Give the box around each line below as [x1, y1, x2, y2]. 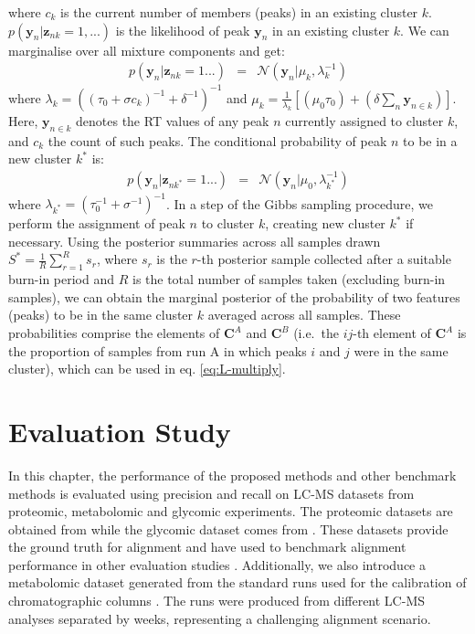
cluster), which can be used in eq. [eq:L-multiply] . [8, 359, 286, 378]
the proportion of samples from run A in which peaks [8, 341, 307, 360]
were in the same [354, 341, 449, 360]
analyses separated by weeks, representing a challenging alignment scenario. [8, 608, 431, 628]
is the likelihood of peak [115, 20, 250, 39]
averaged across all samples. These [207, 305, 401, 324]
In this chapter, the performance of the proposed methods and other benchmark [8, 465, 457, 484]
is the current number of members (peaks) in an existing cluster [60, 3, 418, 21]
